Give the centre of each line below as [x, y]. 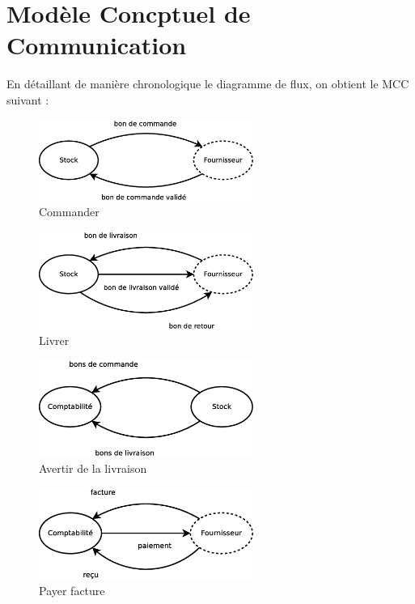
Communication [97, 45]
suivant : [28, 99]
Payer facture [72, 591]
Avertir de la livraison [93, 468]
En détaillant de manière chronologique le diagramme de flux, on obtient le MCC [208, 84]
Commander [69, 212]
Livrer [54, 340]
